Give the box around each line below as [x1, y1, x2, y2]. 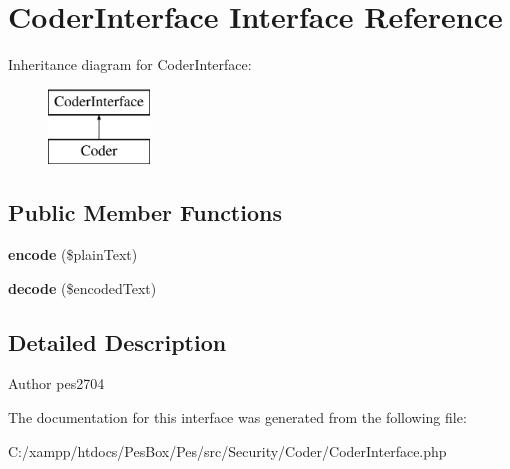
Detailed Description [8, 326, 227, 357]
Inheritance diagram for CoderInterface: [8, 54, 252, 75]
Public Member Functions [8, 197, 282, 228]
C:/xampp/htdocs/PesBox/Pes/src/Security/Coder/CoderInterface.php [8, 440, 447, 461]
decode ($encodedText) [8, 277, 157, 298]
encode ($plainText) [8, 244, 138, 265]
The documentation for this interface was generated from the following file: [8, 407, 467, 428]
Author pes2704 [8, 373, 105, 394]
